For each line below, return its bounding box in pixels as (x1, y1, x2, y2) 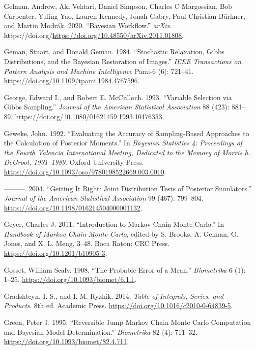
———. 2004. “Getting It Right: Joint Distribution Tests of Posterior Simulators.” (4, 183, 252, 193)
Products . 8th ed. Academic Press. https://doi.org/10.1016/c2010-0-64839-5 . (4, 300, 233, 311)
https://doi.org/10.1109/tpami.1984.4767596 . (4, 75, 140, 86)
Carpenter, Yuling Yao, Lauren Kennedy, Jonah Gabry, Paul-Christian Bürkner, (4, 10, 245, 21)
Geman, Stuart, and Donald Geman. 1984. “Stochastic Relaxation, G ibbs (4, 46, 225, 57)
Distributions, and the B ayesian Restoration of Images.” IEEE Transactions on (4, 56, 242, 66)
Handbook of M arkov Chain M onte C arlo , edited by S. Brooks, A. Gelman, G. (4, 228, 239, 239)
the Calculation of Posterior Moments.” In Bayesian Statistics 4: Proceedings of (4, 138, 242, 148)
